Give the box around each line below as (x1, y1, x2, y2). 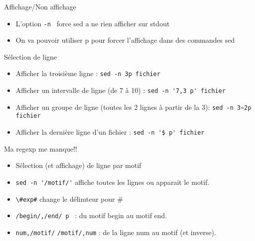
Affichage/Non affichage (4, 1, 76, 11)
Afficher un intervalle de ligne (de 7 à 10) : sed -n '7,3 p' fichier (15, 85, 226, 95)
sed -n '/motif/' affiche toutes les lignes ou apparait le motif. (15, 176, 209, 187)
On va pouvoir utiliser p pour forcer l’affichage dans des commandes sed (15, 35, 235, 45)
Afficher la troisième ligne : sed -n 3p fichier (15, 68, 161, 79)
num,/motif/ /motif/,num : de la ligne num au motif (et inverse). (15, 227, 216, 237)
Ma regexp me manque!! (4, 143, 77, 154)
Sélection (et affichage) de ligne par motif (15, 160, 141, 170)
